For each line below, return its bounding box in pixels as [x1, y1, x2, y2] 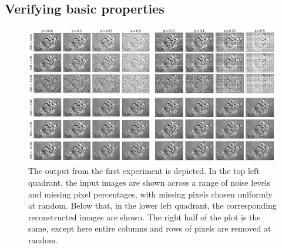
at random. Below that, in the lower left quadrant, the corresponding [28, 199, 277, 212]
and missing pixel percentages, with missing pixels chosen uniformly [28, 187, 273, 200]
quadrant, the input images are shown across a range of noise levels [28, 176, 271, 188]
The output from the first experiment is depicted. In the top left [28, 165, 260, 177]
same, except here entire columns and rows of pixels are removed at [28, 222, 271, 234]
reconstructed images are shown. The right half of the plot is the [28, 210, 261, 223]
